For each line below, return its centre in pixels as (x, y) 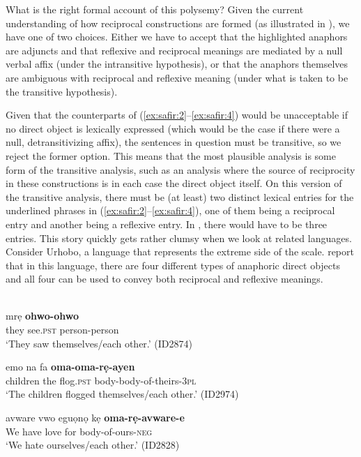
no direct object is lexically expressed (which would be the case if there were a (173, 128)
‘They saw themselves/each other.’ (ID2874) (99, 343)
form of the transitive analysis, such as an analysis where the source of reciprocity (180, 169)
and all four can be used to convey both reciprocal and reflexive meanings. (164, 279)
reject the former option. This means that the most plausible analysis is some (171, 155)
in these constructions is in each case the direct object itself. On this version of (174, 183)
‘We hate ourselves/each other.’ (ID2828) (93, 445)
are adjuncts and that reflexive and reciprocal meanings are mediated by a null (174, 50)
